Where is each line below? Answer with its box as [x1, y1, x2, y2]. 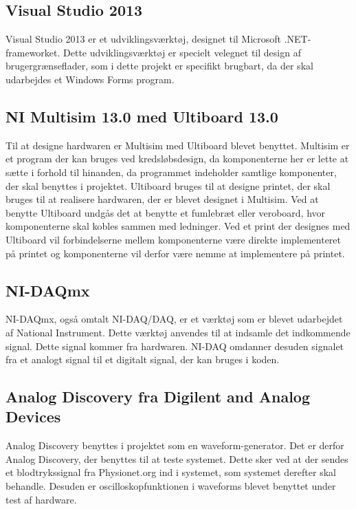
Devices [5, 406, 61, 427]
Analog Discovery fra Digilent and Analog [5, 386, 310, 407]
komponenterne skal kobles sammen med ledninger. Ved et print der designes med [5, 219, 351, 233]
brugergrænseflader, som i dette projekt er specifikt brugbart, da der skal [5, 58, 313, 73]
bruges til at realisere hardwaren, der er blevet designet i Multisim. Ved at [5, 192, 319, 206]
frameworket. [5, 45, 60, 59]
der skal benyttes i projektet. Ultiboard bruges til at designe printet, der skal [5, 178, 331, 193]
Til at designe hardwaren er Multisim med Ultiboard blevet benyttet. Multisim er [5, 138, 350, 152]
